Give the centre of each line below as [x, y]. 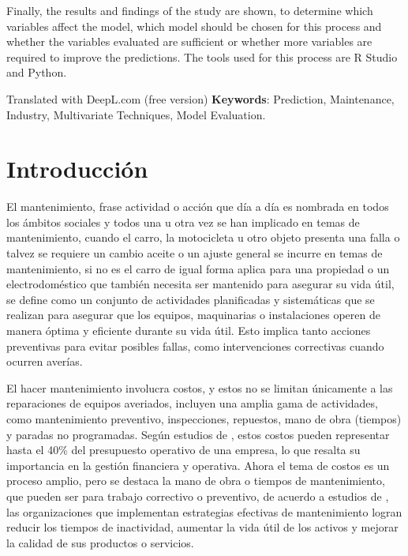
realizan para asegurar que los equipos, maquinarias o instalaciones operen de [193, 315]
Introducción [77, 169]
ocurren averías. [45, 361]
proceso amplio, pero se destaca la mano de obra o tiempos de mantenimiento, [196, 481]
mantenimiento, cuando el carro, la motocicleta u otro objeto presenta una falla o [203, 237]
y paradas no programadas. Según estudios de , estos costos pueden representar [198, 434]
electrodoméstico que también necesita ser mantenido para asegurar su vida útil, [200, 284]
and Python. [37, 72]
